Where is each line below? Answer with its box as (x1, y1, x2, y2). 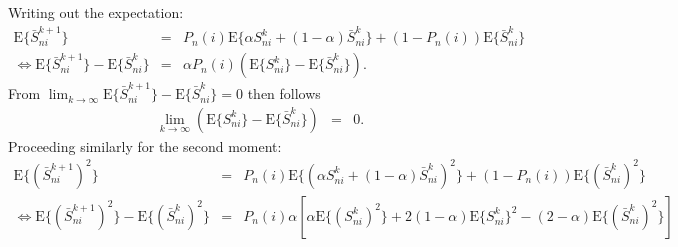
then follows (247, 83, 321, 104)
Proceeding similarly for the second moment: (8, 135, 282, 156)
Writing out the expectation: (8, 2, 184, 22)
